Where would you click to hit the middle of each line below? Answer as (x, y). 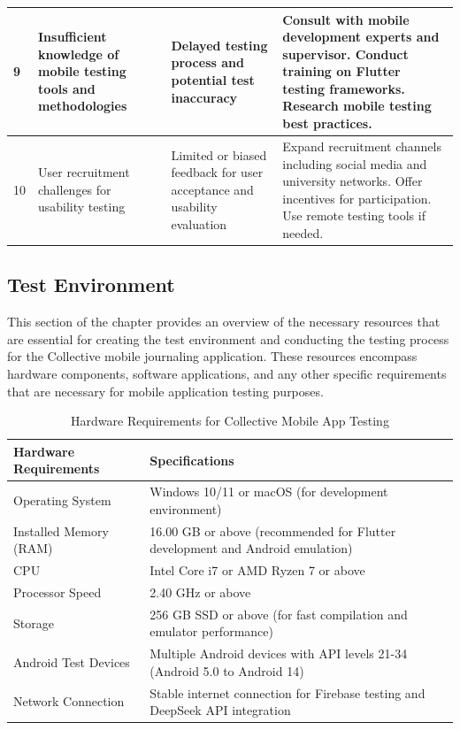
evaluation (199, 224)
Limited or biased (219, 154)
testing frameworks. (344, 88)
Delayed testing (219, 45)
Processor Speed (57, 592)
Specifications (192, 460)
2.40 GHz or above (200, 592)
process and (207, 62)
